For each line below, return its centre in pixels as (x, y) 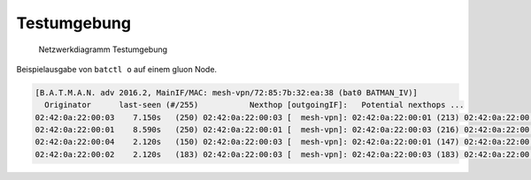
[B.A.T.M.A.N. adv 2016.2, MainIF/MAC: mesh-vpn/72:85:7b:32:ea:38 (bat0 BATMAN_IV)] (226, 92)
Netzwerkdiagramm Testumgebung (103, 49)
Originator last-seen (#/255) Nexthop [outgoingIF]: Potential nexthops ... (254, 105)
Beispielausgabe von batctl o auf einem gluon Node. (116, 69)
